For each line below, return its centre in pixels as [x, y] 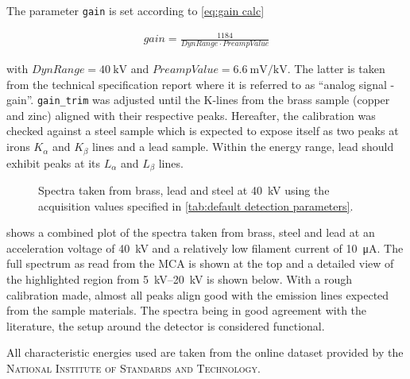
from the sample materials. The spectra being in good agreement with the [187, 310]
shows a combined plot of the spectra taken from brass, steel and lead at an [191, 232]
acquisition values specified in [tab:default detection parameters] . [196, 205]
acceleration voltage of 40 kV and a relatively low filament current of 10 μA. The [205, 248]
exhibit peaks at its [53, 162]
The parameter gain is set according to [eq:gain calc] [135, 10]
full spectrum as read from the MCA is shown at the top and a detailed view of [200, 263]
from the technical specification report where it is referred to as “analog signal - [201, 84]
